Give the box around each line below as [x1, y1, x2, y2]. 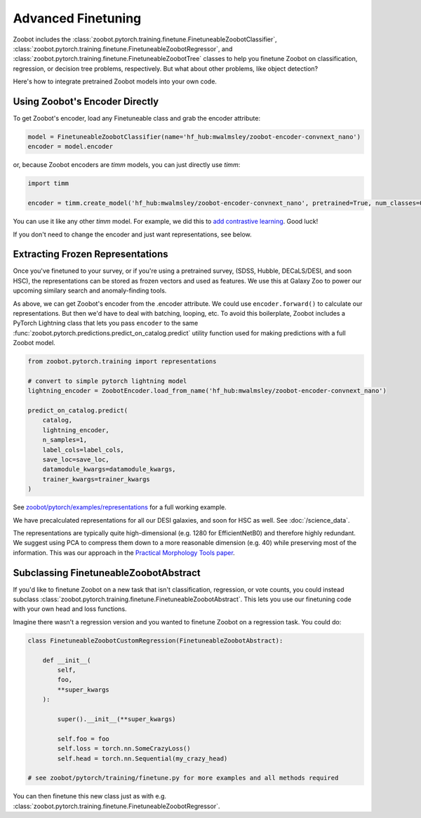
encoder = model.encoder [27, 142, 114, 151]
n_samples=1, [42, 436, 88, 444]
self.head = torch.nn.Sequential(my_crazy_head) [57, 754, 228, 763]
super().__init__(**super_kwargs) [57, 715, 176, 723]
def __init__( [42, 656, 91, 664]
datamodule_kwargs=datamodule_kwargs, [42, 465, 176, 474]
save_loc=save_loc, [42, 456, 110, 464]
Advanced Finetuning [13, 11, 142, 26]
